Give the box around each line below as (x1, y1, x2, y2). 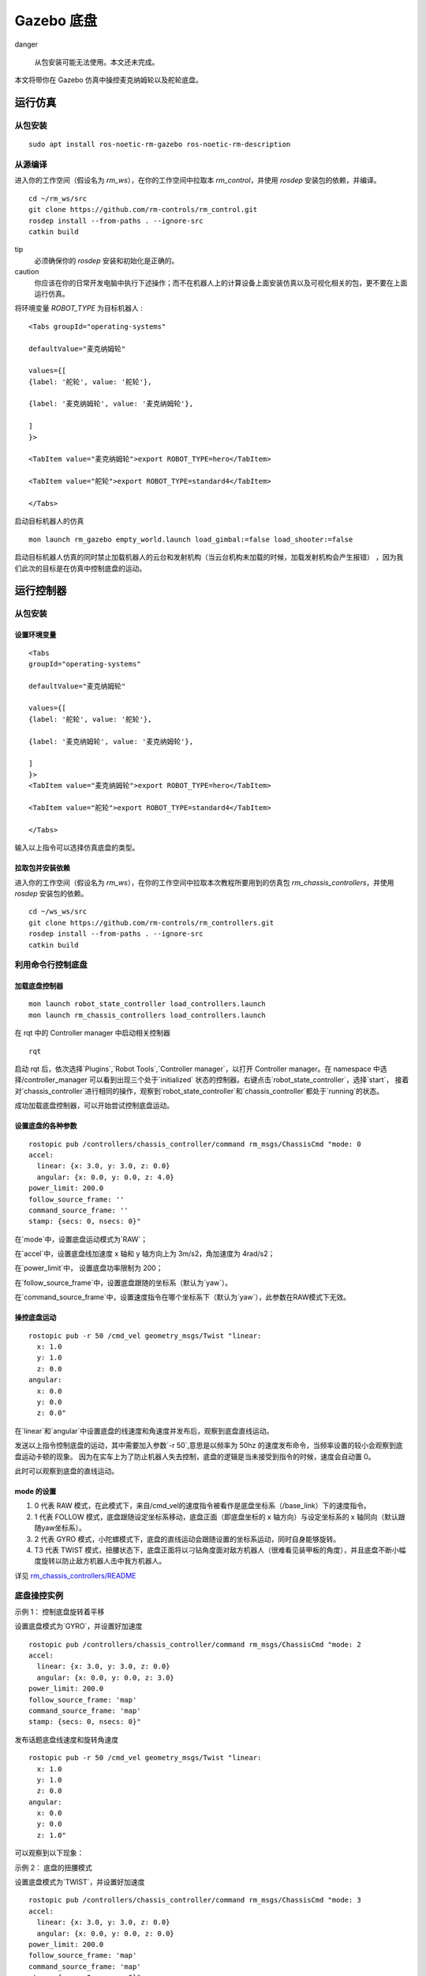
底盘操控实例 (14, 1590, 64, 1601)
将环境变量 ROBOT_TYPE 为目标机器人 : (14, 304, 144, 313)
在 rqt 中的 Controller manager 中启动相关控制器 (14, 1028, 171, 1038)
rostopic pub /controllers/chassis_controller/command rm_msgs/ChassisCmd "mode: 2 (28, 1640, 362, 1649)
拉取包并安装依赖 (14, 863, 70, 873)
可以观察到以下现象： (14, 1848, 84, 1857)
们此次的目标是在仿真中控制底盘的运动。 (14, 564, 146, 573)
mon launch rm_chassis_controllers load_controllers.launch (28, 1010, 266, 1020)
